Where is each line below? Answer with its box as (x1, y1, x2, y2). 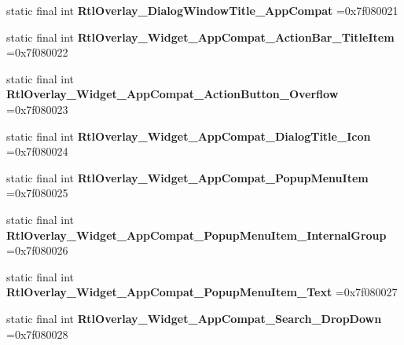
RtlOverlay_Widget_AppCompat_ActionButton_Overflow (6, 86, 339, 102)
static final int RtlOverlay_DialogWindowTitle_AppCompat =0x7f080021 (6, 2, 398, 18)
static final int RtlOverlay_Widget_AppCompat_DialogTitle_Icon (6, 127, 371, 144)
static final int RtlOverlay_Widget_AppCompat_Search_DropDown (6, 310, 382, 326)
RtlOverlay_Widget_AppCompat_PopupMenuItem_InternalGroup (6, 226, 387, 243)
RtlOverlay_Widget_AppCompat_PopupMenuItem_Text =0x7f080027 (6, 284, 398, 300)
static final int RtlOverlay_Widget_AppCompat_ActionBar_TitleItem (6, 28, 395, 45)
